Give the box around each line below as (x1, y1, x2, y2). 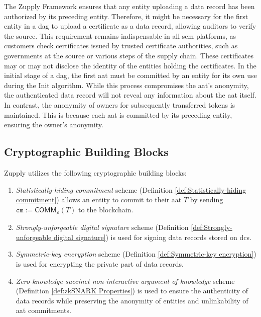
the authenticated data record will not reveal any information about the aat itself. (4, 90, 256, 100)
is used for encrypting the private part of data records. (16, 258, 184, 269)
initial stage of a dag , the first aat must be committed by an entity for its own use (4, 70, 257, 81)
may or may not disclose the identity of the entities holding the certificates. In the (4, 60, 256, 70)
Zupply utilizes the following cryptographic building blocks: (4, 167, 187, 178)
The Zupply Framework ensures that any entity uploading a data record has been (4, 1, 255, 11)
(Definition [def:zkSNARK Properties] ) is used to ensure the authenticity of (16, 285, 248, 296)
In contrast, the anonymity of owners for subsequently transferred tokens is (4, 99, 235, 110)
